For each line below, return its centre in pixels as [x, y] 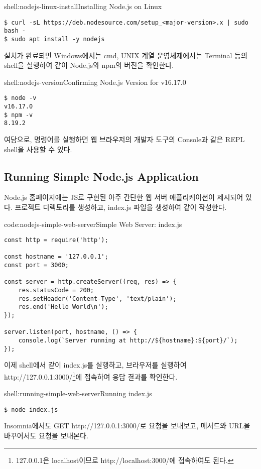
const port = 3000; [36, 265]
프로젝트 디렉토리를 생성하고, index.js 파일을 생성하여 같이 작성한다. [121, 207]
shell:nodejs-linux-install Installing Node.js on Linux [83, 6]
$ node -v [20, 98]
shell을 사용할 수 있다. [38, 149]
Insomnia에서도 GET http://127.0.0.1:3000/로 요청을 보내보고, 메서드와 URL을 [127, 426]
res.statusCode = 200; [56, 290]
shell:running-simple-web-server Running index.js [78, 393]
